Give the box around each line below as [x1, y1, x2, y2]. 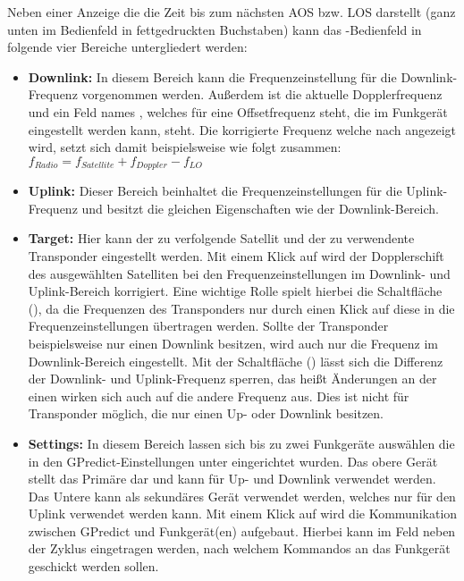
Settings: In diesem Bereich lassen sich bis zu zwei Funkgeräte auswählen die [28, 434, 455, 452]
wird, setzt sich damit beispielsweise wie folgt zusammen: [28, 138, 342, 156]
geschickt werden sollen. [28, 557, 159, 576]
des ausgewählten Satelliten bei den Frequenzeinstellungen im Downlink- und [28, 264, 451, 282]
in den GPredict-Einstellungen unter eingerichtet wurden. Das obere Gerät [28, 451, 438, 470]
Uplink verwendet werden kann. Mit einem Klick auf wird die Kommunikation [28, 504, 458, 523]
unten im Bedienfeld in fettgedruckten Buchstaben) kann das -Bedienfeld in [7, 20, 422, 38]
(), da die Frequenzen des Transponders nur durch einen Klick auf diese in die [28, 299, 455, 317]
